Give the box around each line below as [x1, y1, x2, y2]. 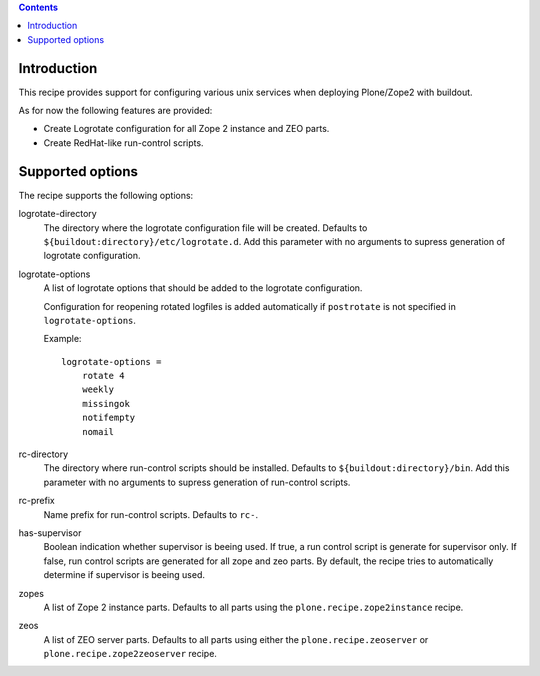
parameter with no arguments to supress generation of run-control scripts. [43, 476, 351, 488]
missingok [81, 398, 130, 409]
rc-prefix [18, 495, 55, 507]
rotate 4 [81, 370, 125, 382]
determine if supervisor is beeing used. [43, 569, 205, 581]
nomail [81, 426, 115, 437]
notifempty [81, 412, 136, 424]
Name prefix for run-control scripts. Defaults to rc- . [43, 508, 259, 520]
